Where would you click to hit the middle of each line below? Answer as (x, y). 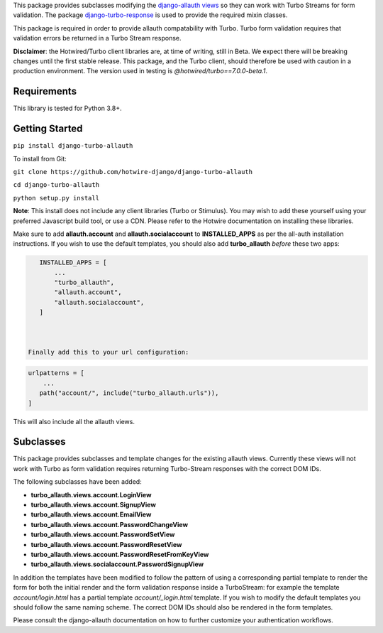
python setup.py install (56, 198)
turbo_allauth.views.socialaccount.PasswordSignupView (117, 564)
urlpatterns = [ (56, 373)
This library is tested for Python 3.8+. (67, 108)
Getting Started (48, 129)
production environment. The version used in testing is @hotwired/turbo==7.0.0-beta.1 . (140, 71)
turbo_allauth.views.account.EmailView (91, 514)
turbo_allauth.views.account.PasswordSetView (103, 535)
